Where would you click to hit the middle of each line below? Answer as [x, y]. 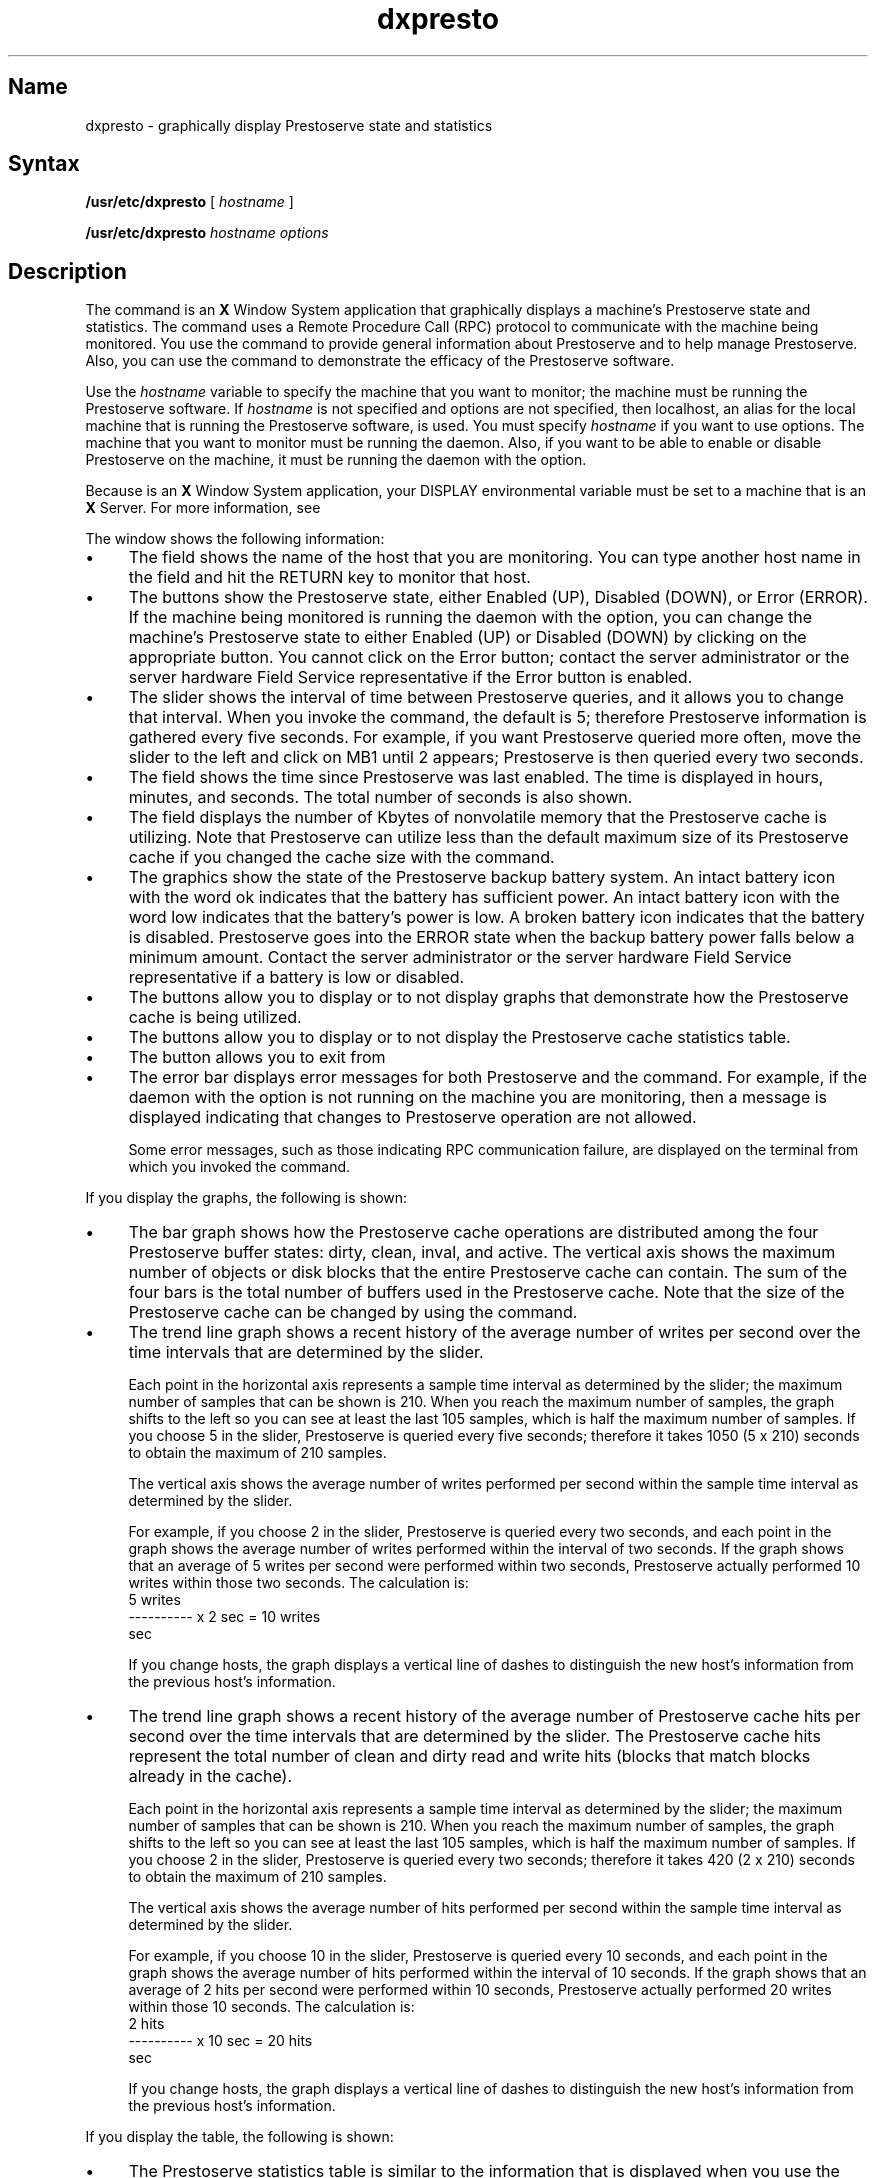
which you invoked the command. [239, 1167]
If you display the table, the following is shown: [239, 2137]
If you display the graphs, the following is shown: [246, 1198]
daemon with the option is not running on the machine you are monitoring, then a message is [478, 1097]
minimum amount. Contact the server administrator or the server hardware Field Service [460, 957]
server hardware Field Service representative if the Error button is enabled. [410, 677]
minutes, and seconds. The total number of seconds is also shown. [380, 797]
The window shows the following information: [235, 539]
